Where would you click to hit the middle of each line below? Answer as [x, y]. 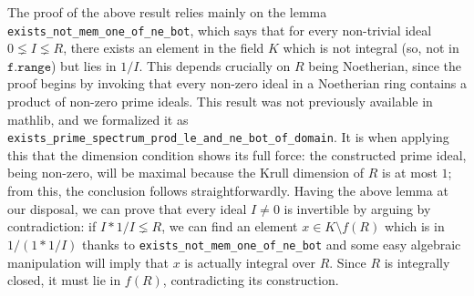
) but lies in [84, 65]
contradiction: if [52, 226]
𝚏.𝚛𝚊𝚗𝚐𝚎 [29, 67]
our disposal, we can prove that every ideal [127, 208]
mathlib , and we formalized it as [98, 119]
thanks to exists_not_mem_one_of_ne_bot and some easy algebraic [271, 244]
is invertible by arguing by [357, 208]
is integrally [417, 262]
